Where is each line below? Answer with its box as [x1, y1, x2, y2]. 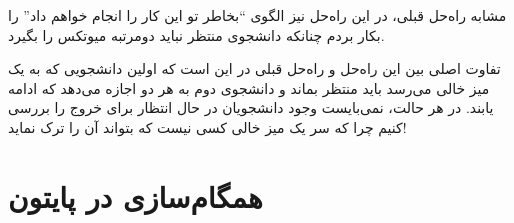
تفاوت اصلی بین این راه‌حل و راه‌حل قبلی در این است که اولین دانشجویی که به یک [8, 58, 501, 79]
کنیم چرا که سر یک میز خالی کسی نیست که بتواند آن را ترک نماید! [8, 116, 407, 137]
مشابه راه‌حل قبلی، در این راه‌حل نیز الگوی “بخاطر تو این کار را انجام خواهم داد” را [8, 5, 507, 25]
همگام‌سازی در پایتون [8, 175, 263, 216]
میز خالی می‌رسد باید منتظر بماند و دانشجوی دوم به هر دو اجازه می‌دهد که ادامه [8, 77, 490, 98]
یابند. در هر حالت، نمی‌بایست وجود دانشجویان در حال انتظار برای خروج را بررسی [8, 97, 494, 118]
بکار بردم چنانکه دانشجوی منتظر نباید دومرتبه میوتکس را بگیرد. [8, 24, 385, 45]
